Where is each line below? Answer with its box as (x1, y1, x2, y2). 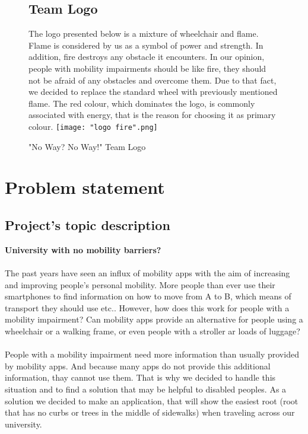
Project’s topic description (5, 215, 170, 234)
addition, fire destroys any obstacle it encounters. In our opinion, (28, 50, 265, 63)
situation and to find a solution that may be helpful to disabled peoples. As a (5, 382, 287, 395)
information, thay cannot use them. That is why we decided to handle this (5, 371, 276, 384)
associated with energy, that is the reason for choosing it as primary (28, 108, 276, 121)
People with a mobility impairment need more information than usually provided (5, 348, 299, 360)
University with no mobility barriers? (5, 243, 161, 256)
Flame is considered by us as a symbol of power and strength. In (28, 39, 263, 51)
